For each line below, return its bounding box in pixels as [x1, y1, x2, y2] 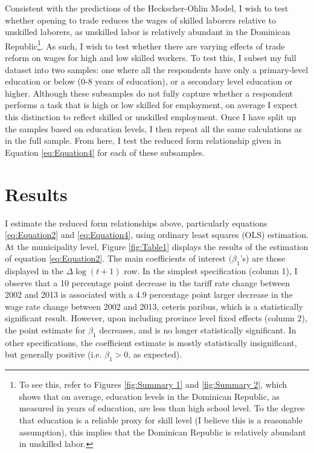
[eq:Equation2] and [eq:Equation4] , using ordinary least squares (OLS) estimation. [5, 228, 309, 241]
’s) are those [240, 252, 286, 265]
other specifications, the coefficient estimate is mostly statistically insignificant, [5, 336, 297, 349]
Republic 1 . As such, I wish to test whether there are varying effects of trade [5, 37, 285, 52]
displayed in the [5, 265, 63, 277]
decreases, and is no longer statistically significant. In [99, 324, 296, 336]
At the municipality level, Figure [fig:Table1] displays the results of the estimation [5, 240, 309, 252]
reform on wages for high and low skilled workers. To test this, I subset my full [5, 51, 296, 64]
